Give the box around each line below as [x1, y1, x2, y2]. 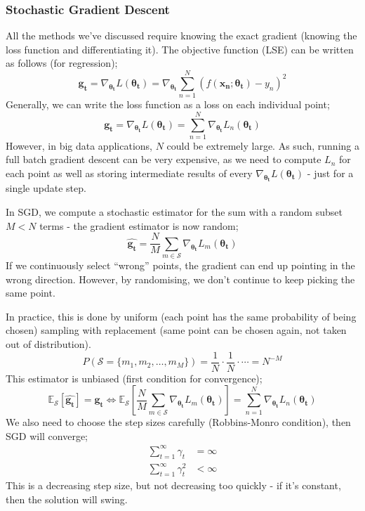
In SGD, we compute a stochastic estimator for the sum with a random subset [6, 205, 343, 219]
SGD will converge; [6, 428, 88, 443]
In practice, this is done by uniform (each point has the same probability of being [6, 309, 357, 323]
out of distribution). [6, 337, 91, 351]
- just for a [307, 166, 354, 181]
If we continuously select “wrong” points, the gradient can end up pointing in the [6, 258, 355, 273]
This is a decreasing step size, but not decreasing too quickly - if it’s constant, [6, 478, 341, 493]
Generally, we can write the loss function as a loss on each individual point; [6, 97, 330, 112]
